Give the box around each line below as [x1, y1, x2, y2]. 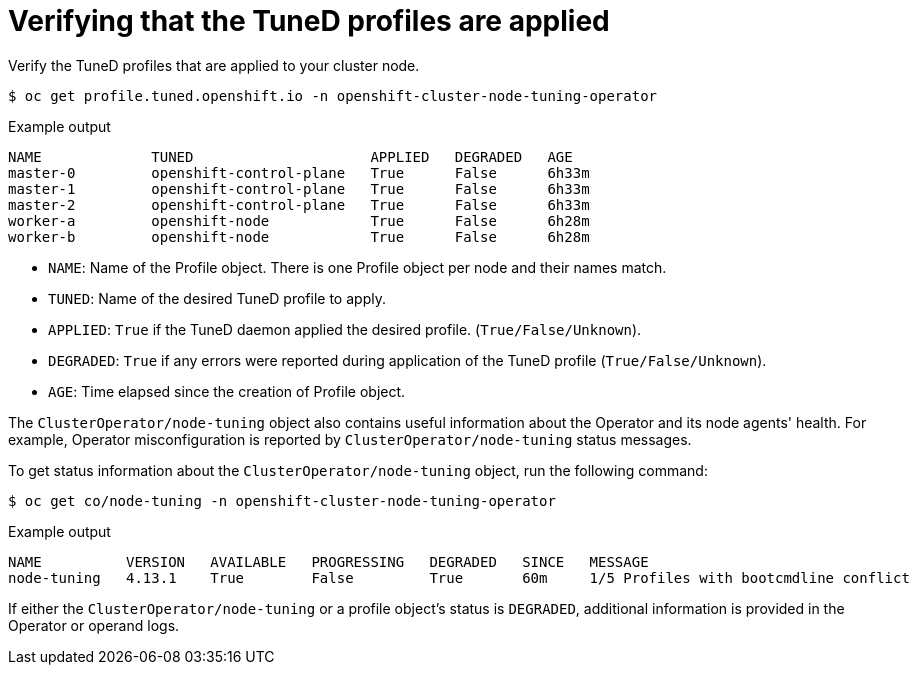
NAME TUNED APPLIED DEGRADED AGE [8, 148, 573, 165]
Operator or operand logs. [8, 616, 180, 634]
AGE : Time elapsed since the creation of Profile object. [48, 382, 406, 400]
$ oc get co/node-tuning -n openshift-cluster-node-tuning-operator [8, 492, 556, 509]
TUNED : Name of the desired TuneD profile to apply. [48, 289, 386, 307]
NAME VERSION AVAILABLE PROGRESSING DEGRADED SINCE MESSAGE [8, 553, 649, 570]
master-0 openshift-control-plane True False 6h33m [8, 164, 590, 181]
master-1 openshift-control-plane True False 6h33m [8, 180, 590, 197]
